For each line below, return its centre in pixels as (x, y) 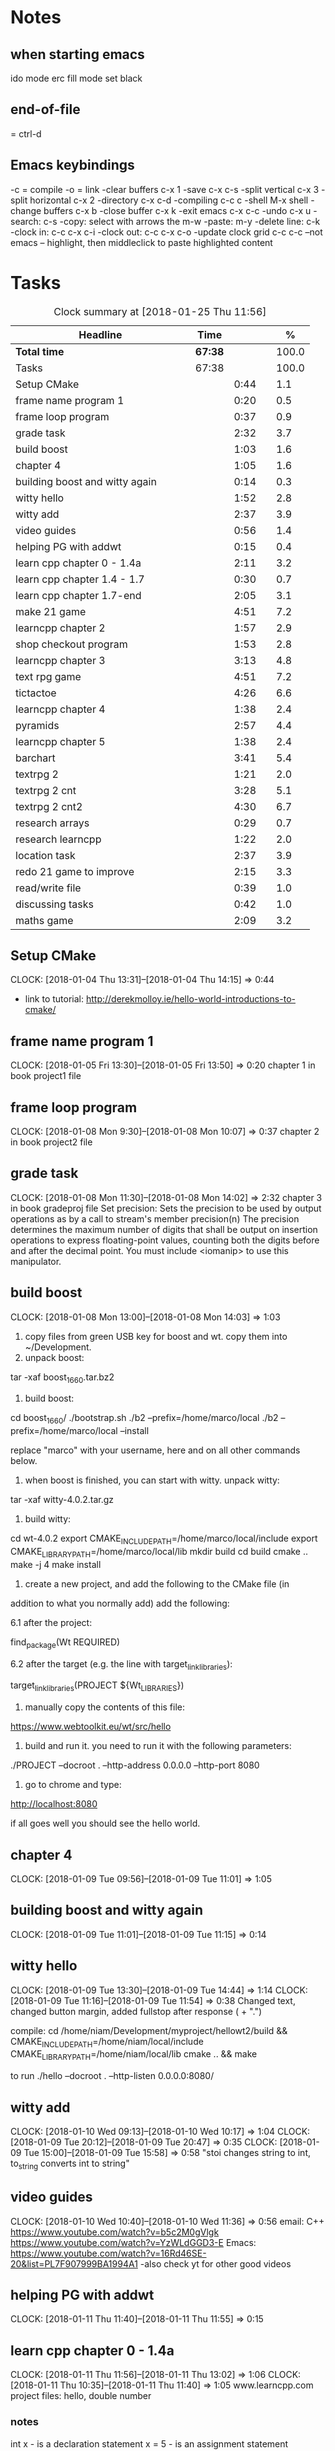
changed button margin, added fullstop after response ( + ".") (136, 2011)
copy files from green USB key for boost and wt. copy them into (156, 1336)
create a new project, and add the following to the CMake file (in (157, 1583)
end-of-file (45, 109)
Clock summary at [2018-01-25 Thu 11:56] (160, 311)
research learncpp (58, 839)
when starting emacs (77, 54)
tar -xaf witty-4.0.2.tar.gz (62, 1500)
